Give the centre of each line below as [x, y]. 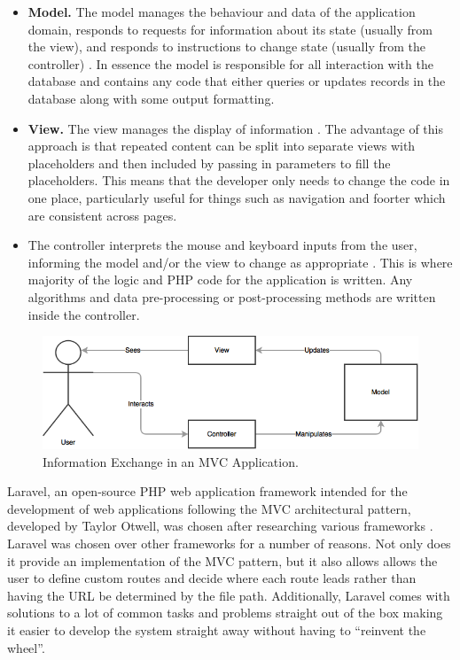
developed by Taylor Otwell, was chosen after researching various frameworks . [220, 526]
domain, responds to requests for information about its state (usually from [230, 29]
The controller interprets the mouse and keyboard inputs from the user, [222, 245]
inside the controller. [84, 314]
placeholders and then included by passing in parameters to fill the [209, 163]
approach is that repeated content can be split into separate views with [222, 146]
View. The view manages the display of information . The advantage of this [235, 128]
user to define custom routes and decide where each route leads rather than [212, 578]
